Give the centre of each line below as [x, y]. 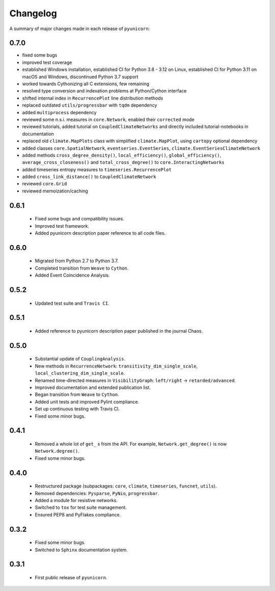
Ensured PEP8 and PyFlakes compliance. [78, 514]
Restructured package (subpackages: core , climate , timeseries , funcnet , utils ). [126, 486]
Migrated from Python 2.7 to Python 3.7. [77, 261]
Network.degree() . [57, 451]
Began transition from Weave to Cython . [77, 395]
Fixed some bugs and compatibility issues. [79, 219]
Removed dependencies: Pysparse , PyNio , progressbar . [97, 493]
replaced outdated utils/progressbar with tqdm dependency [90, 105]
